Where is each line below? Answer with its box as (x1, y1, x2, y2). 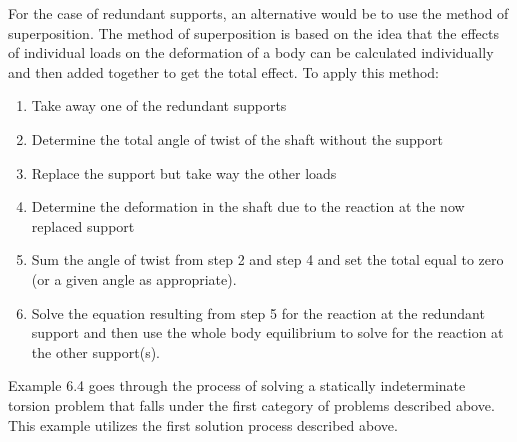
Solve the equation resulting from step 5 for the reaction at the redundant (31, 302, 485, 323)
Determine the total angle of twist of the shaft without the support (31, 128, 443, 149)
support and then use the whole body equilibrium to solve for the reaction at (31, 322, 504, 343)
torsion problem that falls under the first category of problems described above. (8, 394, 495, 415)
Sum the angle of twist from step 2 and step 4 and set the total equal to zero (31, 249, 504, 270)
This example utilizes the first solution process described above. (8, 414, 398, 435)
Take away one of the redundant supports (31, 95, 287, 116)
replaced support (31, 215, 135, 236)
